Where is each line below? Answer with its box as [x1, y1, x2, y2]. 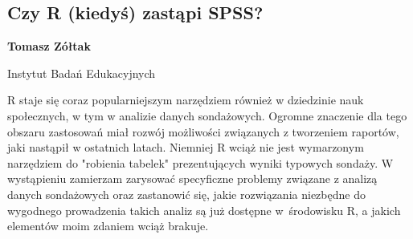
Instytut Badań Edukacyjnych [7, 64, 156, 81]
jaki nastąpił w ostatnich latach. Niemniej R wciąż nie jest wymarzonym [7, 139, 364, 156]
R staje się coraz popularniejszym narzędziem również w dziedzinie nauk [7, 91, 364, 108]
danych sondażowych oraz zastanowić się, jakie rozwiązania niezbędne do [7, 185, 366, 202]
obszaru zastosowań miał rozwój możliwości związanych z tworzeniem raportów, [7, 123, 399, 140]
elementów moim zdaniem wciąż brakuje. [7, 217, 209, 234]
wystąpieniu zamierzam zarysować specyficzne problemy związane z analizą [7, 170, 378, 187]
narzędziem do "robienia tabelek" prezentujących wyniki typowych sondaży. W [7, 154, 394, 171]
